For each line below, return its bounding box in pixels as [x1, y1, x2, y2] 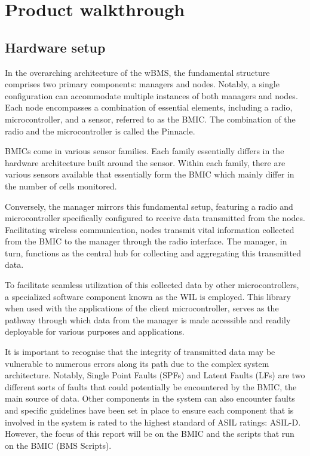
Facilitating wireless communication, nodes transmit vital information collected [5, 223, 294, 235]
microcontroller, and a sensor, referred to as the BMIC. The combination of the [5, 112, 296, 125]
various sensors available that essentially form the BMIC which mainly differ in [5, 168, 294, 180]
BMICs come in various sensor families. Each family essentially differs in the [5, 145, 284, 157]
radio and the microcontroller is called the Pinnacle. [5, 124, 195, 137]
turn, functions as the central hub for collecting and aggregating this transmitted [5, 246, 301, 259]
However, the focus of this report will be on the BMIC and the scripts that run [5, 427, 294, 440]
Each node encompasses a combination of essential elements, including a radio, [5, 101, 293, 114]
